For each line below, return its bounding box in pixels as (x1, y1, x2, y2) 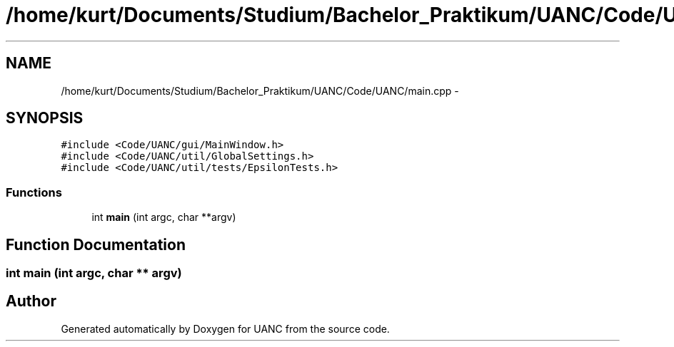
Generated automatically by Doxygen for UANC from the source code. (61, 322, 390, 335)
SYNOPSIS (6, 109, 84, 128)
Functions (6, 185, 62, 200)
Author (6, 292, 56, 311)
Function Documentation (6, 235, 186, 254)
